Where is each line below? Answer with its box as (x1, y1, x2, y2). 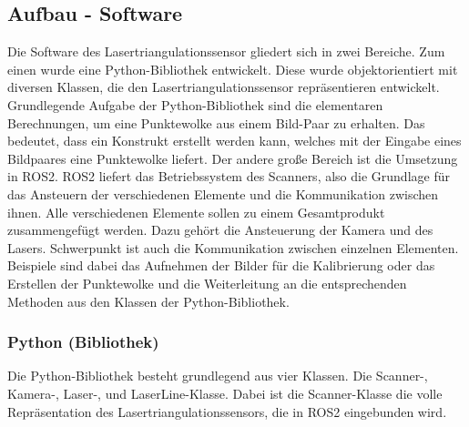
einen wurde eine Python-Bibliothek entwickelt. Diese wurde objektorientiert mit (7, 59, 458, 78)
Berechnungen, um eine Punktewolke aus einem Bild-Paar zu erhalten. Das (7, 113, 425, 132)
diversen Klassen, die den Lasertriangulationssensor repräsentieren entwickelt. (7, 77, 440, 97)
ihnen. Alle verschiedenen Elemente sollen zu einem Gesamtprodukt (7, 202, 385, 221)
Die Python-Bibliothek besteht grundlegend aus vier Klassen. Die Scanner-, (7, 366, 428, 385)
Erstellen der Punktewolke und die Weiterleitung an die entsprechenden (7, 273, 407, 292)
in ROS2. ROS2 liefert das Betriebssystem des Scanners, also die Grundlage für (7, 167, 450, 186)
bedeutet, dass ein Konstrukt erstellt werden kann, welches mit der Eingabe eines (7, 131, 462, 150)
